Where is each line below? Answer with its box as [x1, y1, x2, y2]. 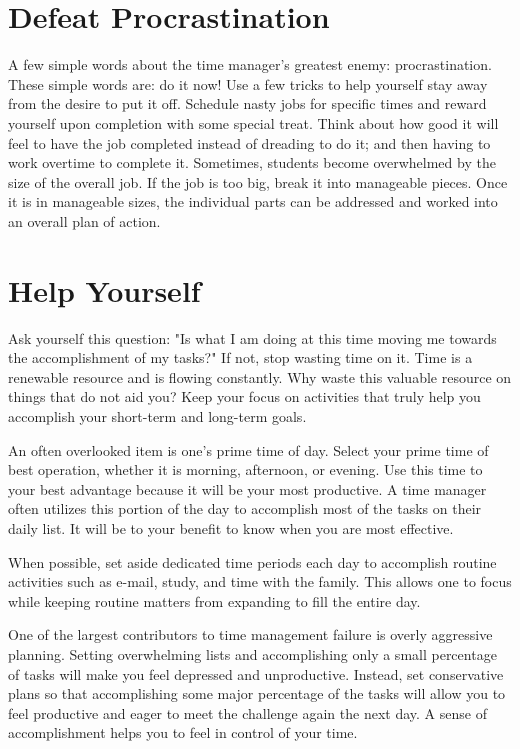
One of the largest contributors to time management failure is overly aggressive [8, 624, 493, 645]
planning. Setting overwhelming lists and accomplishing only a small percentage [8, 643, 497, 664]
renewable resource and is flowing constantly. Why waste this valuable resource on [8, 366, 512, 387]
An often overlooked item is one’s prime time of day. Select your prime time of [8, 439, 489, 460]
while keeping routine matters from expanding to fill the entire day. [8, 590, 421, 611]
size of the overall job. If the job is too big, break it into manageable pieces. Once [8, 171, 508, 192]
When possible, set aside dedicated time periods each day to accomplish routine [8, 551, 497, 572]
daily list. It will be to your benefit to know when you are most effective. [8, 517, 454, 538]
